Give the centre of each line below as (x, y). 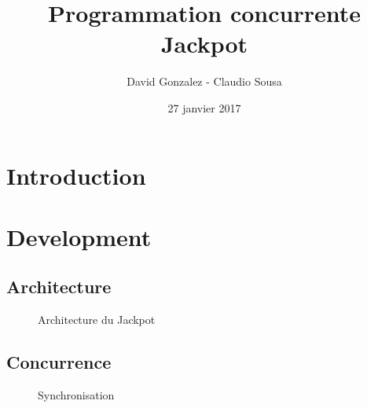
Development (79, 236)
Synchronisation (76, 395)
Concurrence (59, 362)
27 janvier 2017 (204, 107)
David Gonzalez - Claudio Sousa (204, 81)
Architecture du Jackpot (97, 320)
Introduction (76, 175)
